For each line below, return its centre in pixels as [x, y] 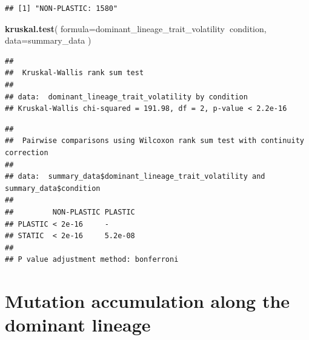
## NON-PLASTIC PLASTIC [70, 212]
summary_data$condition [53, 188]
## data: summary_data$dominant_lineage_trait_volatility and [135, 177]
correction [27, 152]
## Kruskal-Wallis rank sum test [75, 73]
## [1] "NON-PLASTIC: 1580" [61, 8]
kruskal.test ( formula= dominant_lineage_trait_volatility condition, [136, 28]
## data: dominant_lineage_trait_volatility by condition [126, 97]
